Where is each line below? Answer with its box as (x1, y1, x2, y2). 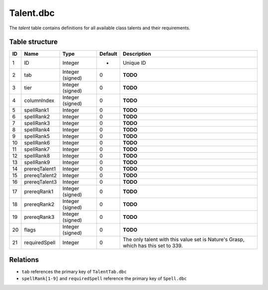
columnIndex (24, 97, 55, 104)
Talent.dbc (9, 7, 55, 18)
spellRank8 (24, 152, 50, 159)
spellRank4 (24, 126, 50, 133)
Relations (9, 255, 39, 264)
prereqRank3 (24, 214, 55, 221)
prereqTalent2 (24, 172, 57, 179)
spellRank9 (24, 159, 50, 166)
